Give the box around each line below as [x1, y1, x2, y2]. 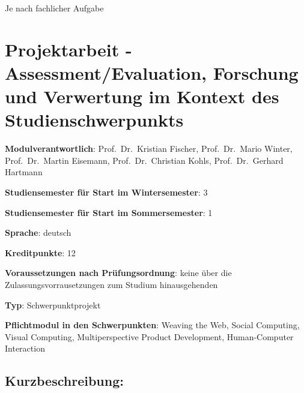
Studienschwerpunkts [5, 107, 184, 132]
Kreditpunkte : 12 [5, 246, 76, 259]
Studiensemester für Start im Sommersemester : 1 [5, 206, 213, 218]
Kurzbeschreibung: [5, 371, 124, 390]
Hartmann [5, 166, 43, 178]
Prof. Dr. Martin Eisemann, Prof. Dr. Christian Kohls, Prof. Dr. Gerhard [5, 154, 284, 166]
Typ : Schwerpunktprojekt [5, 298, 101, 311]
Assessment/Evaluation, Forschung [5, 60, 299, 85]
